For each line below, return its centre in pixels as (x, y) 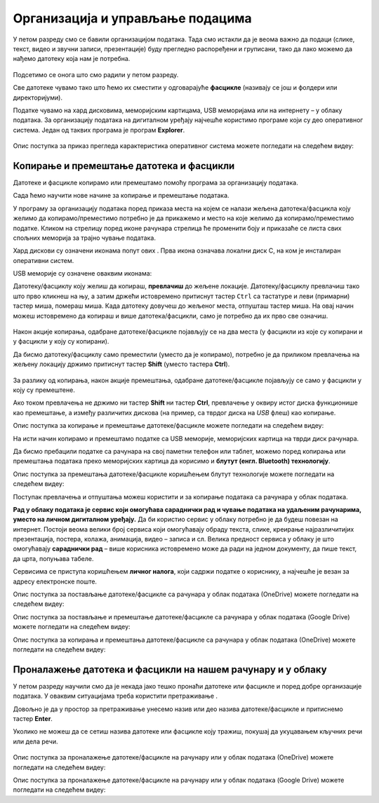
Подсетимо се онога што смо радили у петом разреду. (96, 74)
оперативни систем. (44, 260)
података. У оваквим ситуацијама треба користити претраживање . (115, 696)
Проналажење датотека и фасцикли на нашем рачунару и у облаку (170, 669)
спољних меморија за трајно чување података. (84, 238)
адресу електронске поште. (55, 581)
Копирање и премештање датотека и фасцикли (124, 166)
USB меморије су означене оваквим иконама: (82, 274)
